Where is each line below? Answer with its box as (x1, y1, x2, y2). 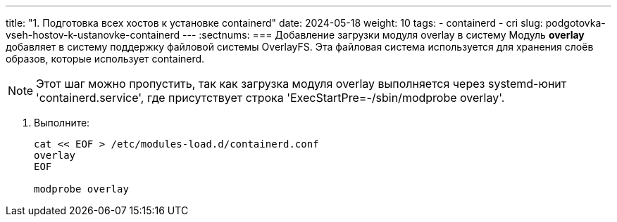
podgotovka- (545, 17, 606, 29)
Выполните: (34, 117, 90, 129)
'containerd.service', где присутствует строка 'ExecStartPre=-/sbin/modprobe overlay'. (36, 91, 505, 105)
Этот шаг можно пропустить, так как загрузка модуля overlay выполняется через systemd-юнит (36, 77, 567, 91)
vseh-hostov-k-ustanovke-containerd (6, 29, 180, 41)
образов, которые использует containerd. (6, 53, 205, 65)
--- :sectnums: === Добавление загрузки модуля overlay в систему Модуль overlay (182, 29, 585, 41)
